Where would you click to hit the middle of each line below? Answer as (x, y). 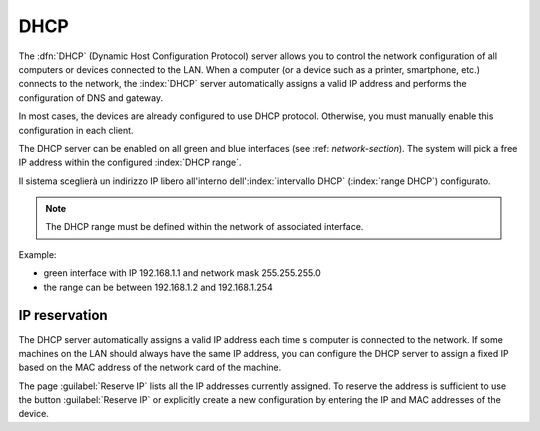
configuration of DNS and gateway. (91, 97)
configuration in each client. (76, 130)
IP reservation (63, 315)
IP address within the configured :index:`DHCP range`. (130, 162)
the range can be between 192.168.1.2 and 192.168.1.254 (158, 287)
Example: (37, 254)
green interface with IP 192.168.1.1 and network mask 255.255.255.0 (182, 273)
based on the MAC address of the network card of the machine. (150, 367)
